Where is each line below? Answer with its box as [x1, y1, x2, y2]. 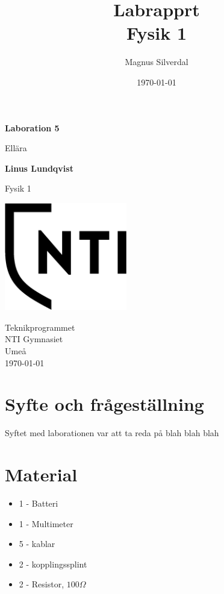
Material [5, 462, 78, 487]
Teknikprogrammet [5, 320, 75, 333]
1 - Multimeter [19, 517, 73, 530]
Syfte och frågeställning [5, 392, 204, 416]
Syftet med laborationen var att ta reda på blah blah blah [5, 427, 219, 439]
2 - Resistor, [19, 578, 64, 590]
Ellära [5, 142, 27, 154]
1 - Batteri [19, 497, 58, 510]
